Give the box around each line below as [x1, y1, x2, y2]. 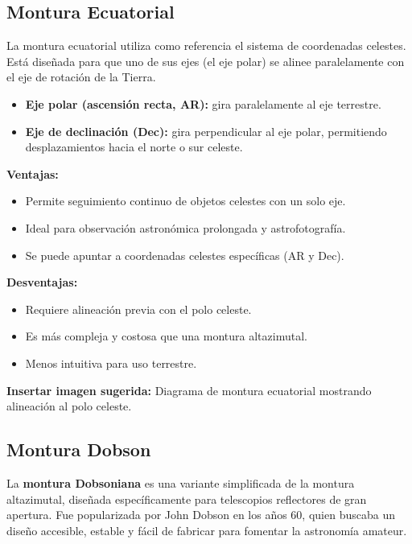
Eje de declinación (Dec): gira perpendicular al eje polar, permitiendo [25, 122, 387, 139]
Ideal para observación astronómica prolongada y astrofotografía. [25, 219, 346, 236]
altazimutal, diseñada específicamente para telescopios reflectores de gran [6, 490, 367, 507]
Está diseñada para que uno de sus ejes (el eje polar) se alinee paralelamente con [6, 52, 405, 69]
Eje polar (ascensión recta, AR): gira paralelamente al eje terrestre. [25, 95, 381, 112]
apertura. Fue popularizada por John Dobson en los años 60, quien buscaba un [6, 506, 395, 523]
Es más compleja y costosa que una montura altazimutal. [25, 328, 307, 344]
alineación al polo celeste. [6, 398, 132, 414]
